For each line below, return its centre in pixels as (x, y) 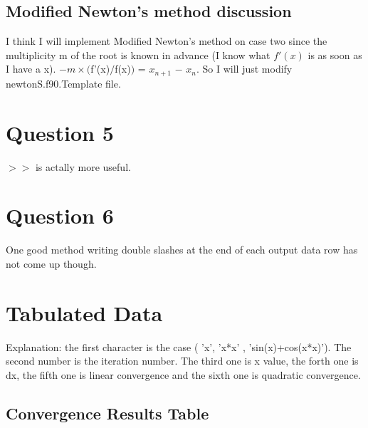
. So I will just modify (244, 69)
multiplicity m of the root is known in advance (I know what (138, 54)
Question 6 (60, 215)
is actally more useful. (83, 166)
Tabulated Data (84, 312)
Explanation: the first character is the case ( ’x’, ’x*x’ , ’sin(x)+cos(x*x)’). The (179, 346)
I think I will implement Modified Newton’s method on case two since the (167, 41)
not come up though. (51, 263)
